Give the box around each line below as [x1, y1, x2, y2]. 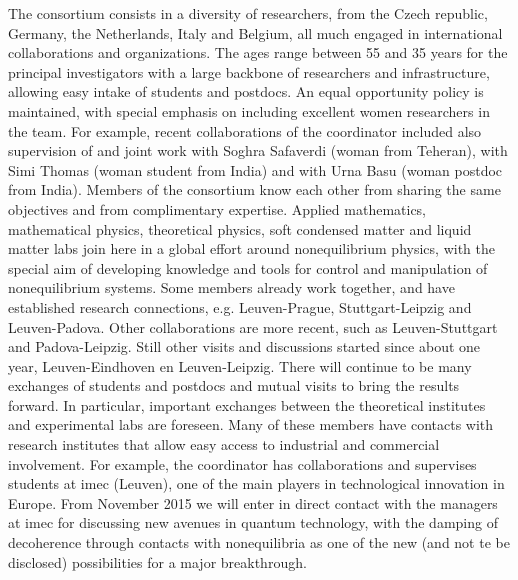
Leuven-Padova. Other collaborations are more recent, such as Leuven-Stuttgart [8, 316, 498, 337]
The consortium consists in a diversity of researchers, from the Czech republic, [8, 3, 488, 23]
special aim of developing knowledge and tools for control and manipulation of [8, 257, 488, 278]
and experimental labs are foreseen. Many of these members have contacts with [8, 414, 494, 435]
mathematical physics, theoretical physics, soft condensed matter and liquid [8, 218, 472, 239]
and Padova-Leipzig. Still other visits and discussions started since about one [8, 336, 481, 357]
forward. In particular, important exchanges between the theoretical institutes [8, 394, 486, 415]
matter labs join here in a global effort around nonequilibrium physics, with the [8, 238, 495, 259]
